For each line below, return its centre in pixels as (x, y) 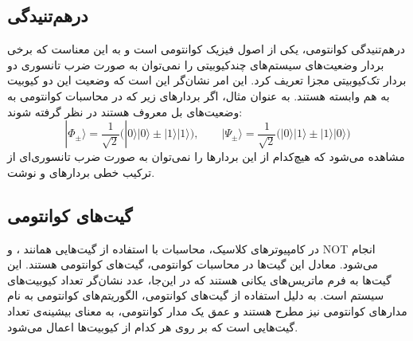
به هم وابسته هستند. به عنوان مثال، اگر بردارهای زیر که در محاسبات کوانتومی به (199, 95)
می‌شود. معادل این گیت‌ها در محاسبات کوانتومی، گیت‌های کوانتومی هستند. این (193, 264)
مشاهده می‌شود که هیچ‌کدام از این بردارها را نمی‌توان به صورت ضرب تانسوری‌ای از (206, 157)
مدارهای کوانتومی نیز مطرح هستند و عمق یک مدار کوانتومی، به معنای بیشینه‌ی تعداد (207, 310)
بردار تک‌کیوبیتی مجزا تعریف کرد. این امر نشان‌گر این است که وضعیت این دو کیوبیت (207, 80)
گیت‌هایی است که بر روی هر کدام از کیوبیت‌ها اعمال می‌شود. (153, 326)
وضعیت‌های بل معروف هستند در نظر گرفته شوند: (125, 111)
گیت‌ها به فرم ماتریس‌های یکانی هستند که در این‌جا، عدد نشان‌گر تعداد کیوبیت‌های (199, 279)
